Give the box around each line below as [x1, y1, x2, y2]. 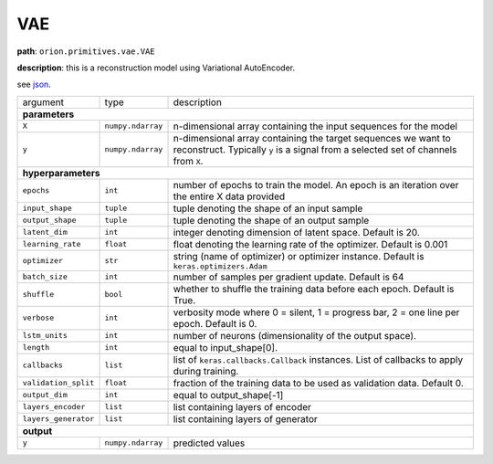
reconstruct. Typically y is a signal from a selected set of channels [173, 142, 457, 155]
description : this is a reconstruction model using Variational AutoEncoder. [16, 62, 296, 73]
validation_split [22, 378, 95, 388]
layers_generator [22, 414, 95, 424]
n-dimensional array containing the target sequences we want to [173, 132, 451, 144]
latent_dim [22, 227, 68, 237]
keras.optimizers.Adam [173, 261, 268, 271]
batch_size [22, 272, 68, 282]
